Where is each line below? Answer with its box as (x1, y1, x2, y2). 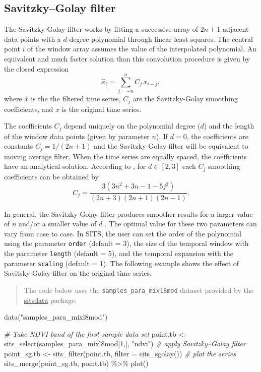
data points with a (4, 33, 61, 44)
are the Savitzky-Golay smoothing (133, 93, 238, 104)
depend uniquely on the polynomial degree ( (64, 120, 201, 131)
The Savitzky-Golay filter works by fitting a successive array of (4, 24, 199, 34)
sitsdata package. (24, 294, 77, 305)
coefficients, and (4, 103, 53, 114)
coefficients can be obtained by (4, 171, 99, 181)
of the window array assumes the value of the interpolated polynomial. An (27, 43, 257, 54)
